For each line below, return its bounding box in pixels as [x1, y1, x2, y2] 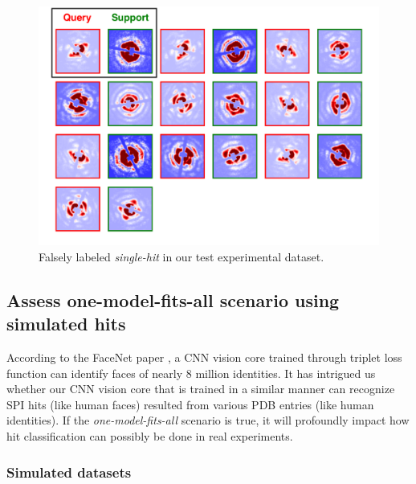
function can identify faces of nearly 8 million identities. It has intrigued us [6, 364, 376, 381]
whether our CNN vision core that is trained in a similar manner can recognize [6, 380, 395, 397]
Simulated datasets [6, 461, 132, 482]
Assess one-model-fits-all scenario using [6, 287, 340, 312]
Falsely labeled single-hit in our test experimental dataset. [39, 248, 324, 265]
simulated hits [6, 311, 126, 336]
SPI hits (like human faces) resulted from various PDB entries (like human [6, 396, 374, 412]
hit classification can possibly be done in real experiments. [6, 428, 293, 445]
